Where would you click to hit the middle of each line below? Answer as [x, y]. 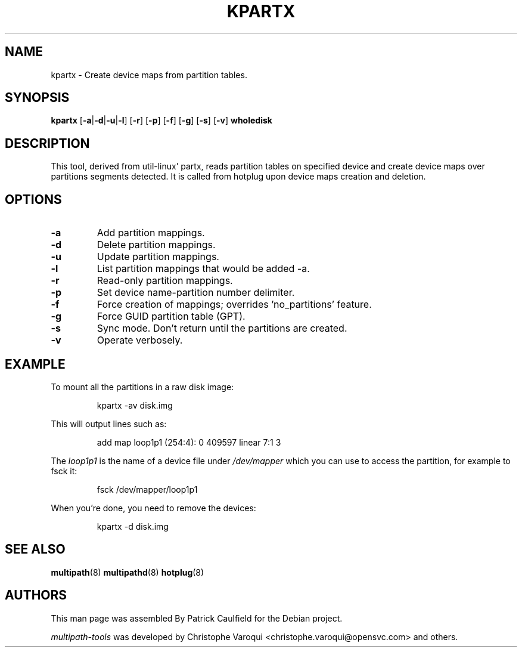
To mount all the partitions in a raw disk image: [142, 387]
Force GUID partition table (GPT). [171, 316]
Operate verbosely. [140, 340]
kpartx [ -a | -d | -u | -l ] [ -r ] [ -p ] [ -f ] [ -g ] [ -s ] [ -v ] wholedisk [161, 120]
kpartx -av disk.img [135, 405]
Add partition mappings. [151, 233]
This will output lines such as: [109, 424]
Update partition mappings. [158, 257]
